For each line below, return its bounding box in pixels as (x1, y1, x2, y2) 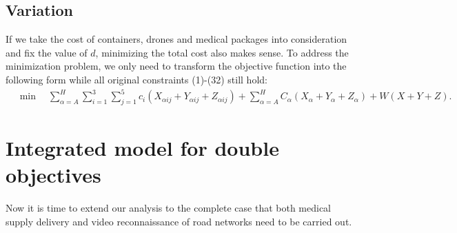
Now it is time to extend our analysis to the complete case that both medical (6, 201, 332, 215)
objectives (6, 161, 101, 189)
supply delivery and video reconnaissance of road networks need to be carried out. (6, 214, 352, 228)
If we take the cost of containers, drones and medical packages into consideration (6, 32, 347, 46)
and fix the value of (6, 45, 88, 59)
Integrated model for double (6, 134, 279, 162)
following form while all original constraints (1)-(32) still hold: (6, 72, 267, 86)
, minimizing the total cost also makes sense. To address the (95, 45, 349, 59)
